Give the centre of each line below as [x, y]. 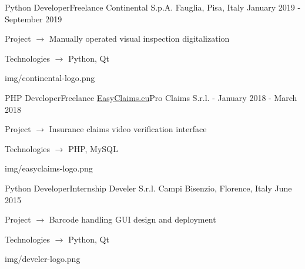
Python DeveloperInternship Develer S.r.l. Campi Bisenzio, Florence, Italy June [148, 188]
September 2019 [33, 19]
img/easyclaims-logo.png [49, 168]
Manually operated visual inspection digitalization [139, 38]
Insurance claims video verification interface [128, 129]
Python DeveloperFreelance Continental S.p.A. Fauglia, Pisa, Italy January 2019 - [153, 7]
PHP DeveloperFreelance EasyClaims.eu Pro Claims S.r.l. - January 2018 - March [151, 97]
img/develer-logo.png [43, 259]
